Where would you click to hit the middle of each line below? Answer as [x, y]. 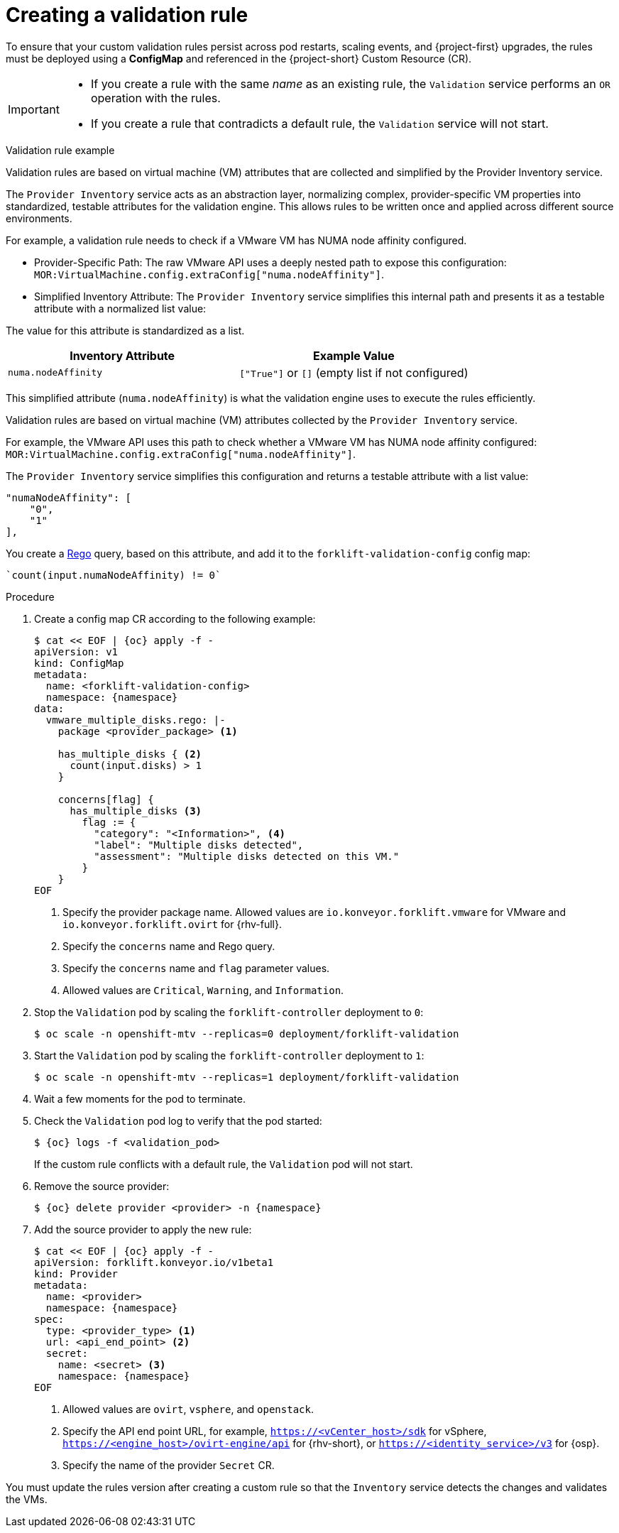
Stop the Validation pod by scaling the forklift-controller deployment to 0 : [229, 1012]
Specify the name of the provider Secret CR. [169, 1465]
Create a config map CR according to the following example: [175, 618]
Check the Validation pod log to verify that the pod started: [178, 1120]
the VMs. [27, 1499]
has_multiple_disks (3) [136, 811]
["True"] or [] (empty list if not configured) [354, 372]
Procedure [30, 596]
